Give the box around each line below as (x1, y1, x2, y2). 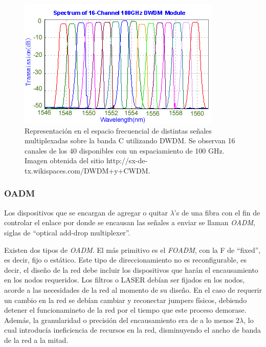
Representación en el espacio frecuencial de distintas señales (25, 125, 212, 136)
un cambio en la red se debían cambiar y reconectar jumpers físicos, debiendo (4, 294, 247, 305)
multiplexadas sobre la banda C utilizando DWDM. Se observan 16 (25, 135, 235, 146)
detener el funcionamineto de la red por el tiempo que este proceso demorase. (4, 305, 247, 315)
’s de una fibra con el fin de (174, 207, 260, 218)
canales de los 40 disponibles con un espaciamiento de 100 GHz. (25, 145, 225, 156)
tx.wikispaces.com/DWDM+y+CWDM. (25, 165, 150, 176)
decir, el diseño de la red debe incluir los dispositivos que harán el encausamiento (4, 264, 258, 275)
